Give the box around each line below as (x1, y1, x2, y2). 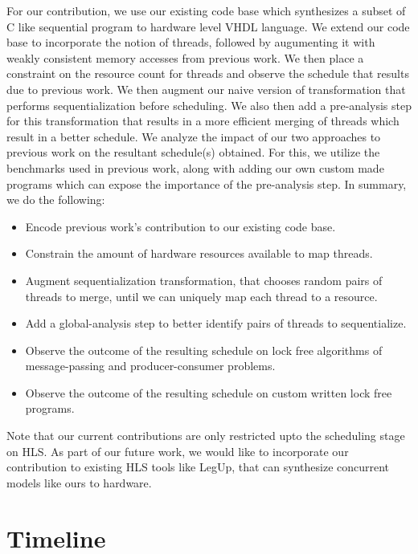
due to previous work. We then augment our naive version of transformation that (6, 80, 406, 97)
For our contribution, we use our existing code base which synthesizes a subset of (6, 2, 406, 18)
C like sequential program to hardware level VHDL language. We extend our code (6, 18, 410, 35)
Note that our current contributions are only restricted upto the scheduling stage (6, 427, 405, 444)
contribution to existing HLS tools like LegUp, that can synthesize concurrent (6, 458, 390, 475)
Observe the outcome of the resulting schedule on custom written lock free (25, 384, 392, 401)
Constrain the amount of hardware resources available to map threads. (25, 245, 373, 262)
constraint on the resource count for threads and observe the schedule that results (6, 65, 409, 82)
